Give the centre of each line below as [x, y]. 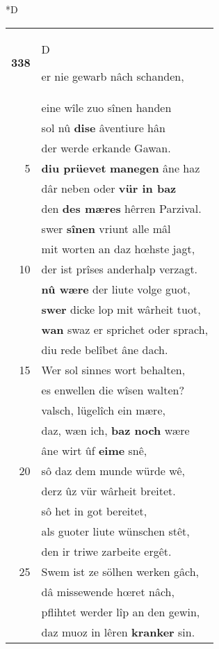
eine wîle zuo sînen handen [106, 107]
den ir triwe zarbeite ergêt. [106, 551]
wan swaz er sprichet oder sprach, [125, 329]
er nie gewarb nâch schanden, [113, 76]
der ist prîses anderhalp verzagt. [120, 269]
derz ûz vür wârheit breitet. [108, 490]
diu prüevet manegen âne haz [121, 168]
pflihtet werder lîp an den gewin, [121, 611]
